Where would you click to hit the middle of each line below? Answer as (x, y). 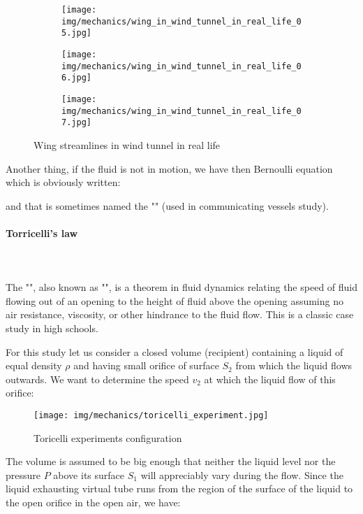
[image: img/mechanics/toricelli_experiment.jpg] (151, 416)
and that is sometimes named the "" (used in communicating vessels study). (167, 205)
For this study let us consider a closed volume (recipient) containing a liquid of (175, 351)
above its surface (89, 474)
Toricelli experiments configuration (108, 437)
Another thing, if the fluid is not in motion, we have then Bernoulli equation (169, 168)
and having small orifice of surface (146, 365)
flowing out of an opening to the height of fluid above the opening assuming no (175, 300)
